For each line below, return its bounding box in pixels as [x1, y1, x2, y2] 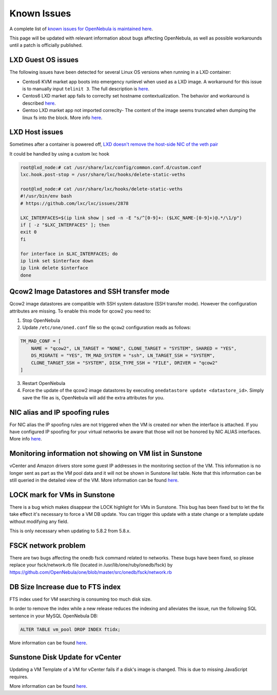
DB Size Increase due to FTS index [9, 583, 121, 591]
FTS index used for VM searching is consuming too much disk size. [9, 596, 152, 602]
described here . [22, 100, 56, 106]
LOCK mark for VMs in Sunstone [9, 490, 115, 499]
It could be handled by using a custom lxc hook [9, 150, 110, 157]
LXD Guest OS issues [9, 55, 79, 64]
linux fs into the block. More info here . [22, 114, 103, 121]
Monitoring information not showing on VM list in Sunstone [9, 449, 203, 458]
